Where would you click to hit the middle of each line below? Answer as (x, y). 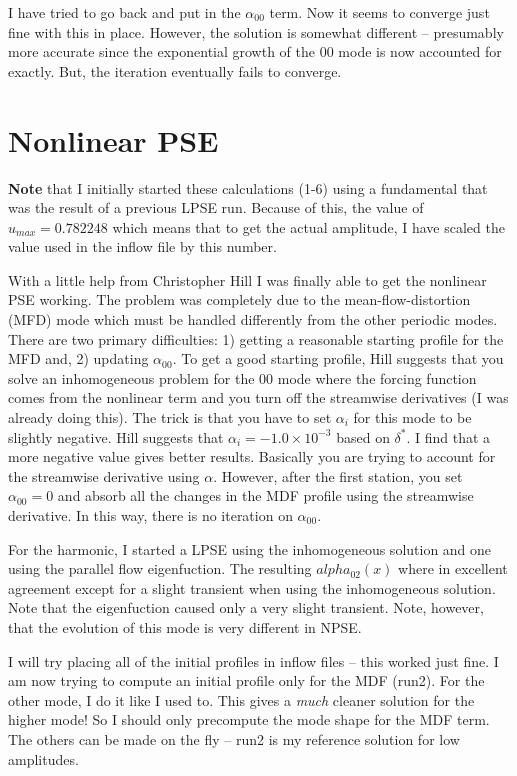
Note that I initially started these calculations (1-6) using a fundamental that (248, 187)
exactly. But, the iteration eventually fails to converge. (175, 70)
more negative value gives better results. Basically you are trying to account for (252, 456)
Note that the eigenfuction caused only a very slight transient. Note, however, (246, 607)
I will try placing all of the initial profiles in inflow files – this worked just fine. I (253, 660)
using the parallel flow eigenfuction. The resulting (160, 568)
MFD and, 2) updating (78, 358)
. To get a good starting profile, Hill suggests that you (338, 358)
